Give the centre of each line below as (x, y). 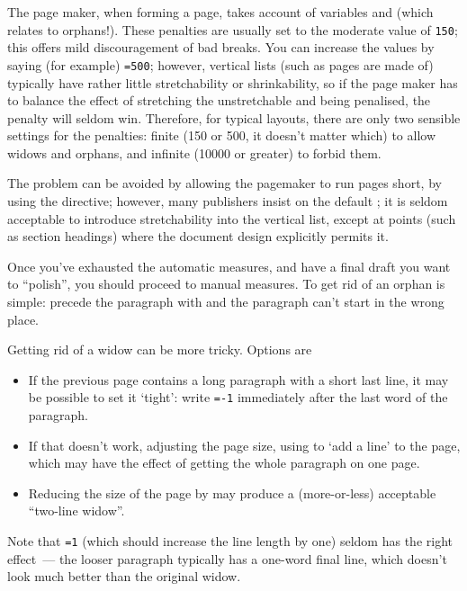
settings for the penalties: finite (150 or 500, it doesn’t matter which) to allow (222, 135)
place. (23, 319)
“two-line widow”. (76, 510)
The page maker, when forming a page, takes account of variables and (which (220, 12)
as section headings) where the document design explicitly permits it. (198, 236)
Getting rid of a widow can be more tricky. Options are (160, 349)
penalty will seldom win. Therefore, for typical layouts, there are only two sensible (234, 117)
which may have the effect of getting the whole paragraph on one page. (224, 463)
